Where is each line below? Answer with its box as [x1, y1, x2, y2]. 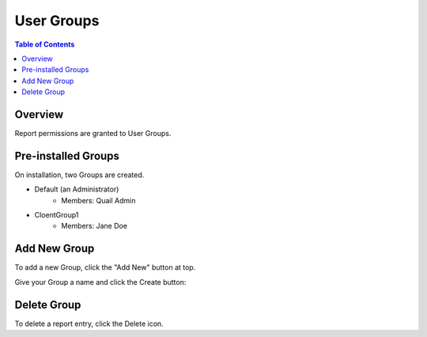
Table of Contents [14, 40, 75, 49]
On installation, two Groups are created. [14, 170, 145, 180]
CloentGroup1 [34, 210, 79, 220]
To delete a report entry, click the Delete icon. [14, 319, 164, 328]
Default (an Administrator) [34, 184, 119, 194]
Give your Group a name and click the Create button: [14, 277, 187, 286]
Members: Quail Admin [61, 195, 136, 205]
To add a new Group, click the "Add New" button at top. [14, 263, 196, 272]
